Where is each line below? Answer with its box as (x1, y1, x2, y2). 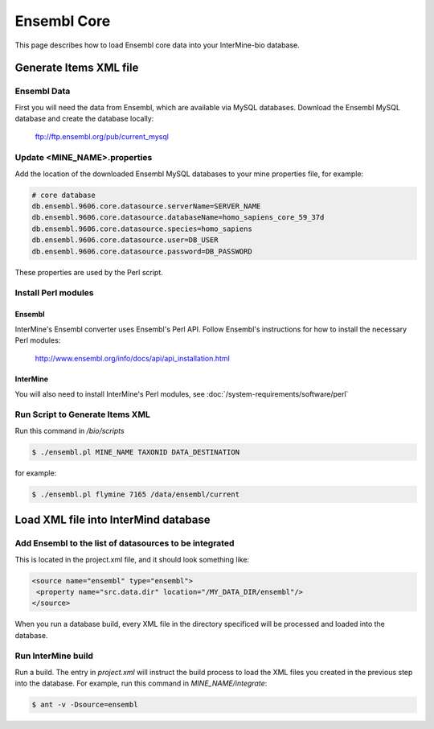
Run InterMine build (14, 650, 94, 661)
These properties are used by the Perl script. (14, 267, 164, 277)
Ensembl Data (14, 85, 71, 97)
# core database (31, 190, 96, 200)
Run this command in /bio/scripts (14, 426, 125, 435)
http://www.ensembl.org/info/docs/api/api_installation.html (35, 354, 231, 364)
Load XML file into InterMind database (14, 513, 211, 527)
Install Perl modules (14, 287, 94, 299)
